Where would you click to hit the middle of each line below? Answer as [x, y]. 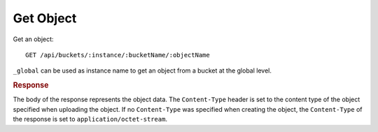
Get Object [45, 18]
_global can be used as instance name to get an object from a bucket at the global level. [142, 71]
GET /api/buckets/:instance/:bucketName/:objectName [118, 55]
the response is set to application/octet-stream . [90, 119]
